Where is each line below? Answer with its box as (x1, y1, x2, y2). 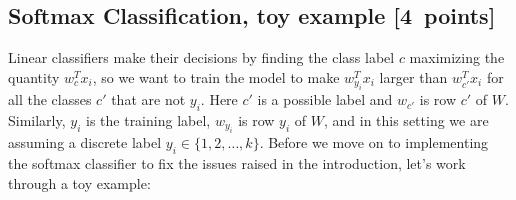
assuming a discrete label (8, 132, 162, 153)
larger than (379, 66, 448, 87)
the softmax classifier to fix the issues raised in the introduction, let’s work (8, 153, 466, 174)
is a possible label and (257, 89, 393, 110)
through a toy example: (8, 172, 151, 193)
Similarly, (8, 110, 66, 130)
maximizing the (409, 47, 505, 68)
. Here (200, 89, 238, 110)
